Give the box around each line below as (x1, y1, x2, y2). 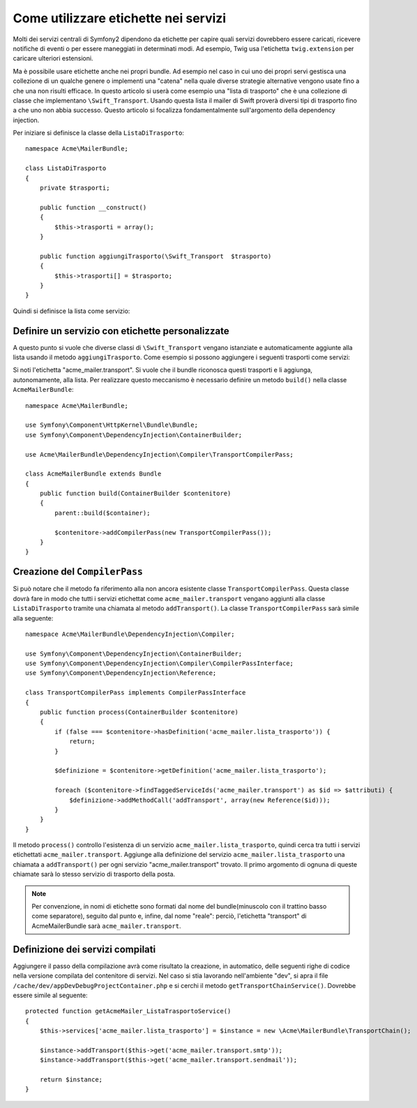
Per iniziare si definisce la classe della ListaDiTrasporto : (13, 129, 185, 137)
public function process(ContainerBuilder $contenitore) (39, 708, 238, 716)
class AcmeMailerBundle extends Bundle (25, 470, 162, 478)
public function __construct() (39, 203, 147, 211)
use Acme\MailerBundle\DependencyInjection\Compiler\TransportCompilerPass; (25, 450, 294, 458)
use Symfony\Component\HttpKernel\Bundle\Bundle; (25, 421, 199, 429)
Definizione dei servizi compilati (13, 943, 156, 955)
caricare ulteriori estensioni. (13, 54, 93, 63)
